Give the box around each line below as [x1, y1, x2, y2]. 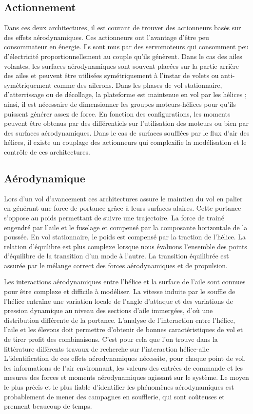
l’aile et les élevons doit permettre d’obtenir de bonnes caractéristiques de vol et [4, 324, 243, 335]
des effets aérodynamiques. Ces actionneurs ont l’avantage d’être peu [4, 32, 209, 42]
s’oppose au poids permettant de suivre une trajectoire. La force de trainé [4, 212, 224, 222]
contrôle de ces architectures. [4, 146, 90, 157]
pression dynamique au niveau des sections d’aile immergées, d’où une [4, 305, 213, 315]
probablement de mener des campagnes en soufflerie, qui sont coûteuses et [4, 391, 225, 401]
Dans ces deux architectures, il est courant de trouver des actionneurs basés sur [4, 22, 241, 33]
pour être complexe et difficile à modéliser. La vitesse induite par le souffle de [4, 286, 235, 296]
